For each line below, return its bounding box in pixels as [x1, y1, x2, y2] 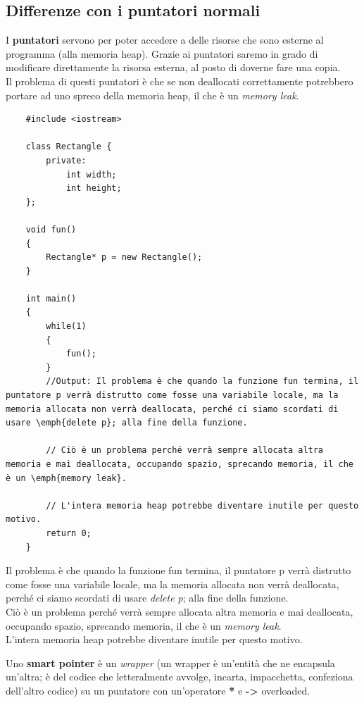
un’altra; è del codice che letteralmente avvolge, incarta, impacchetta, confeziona [6, 669, 353, 684]
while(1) [46, 321, 87, 332]
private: [46, 155, 87, 166]
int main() [25, 293, 77, 304]
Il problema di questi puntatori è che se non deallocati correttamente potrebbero [6, 73, 353, 88]
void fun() [25, 224, 77, 235]
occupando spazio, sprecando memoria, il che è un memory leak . [6, 618, 282, 633]
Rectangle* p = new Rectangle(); [46, 252, 203, 263]
